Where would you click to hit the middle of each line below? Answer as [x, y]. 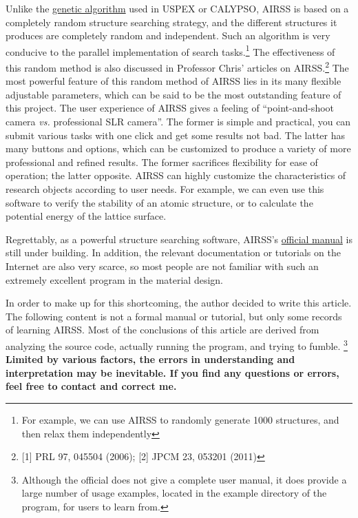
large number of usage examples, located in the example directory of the [174, 493]
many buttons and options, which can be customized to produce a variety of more [178, 148]
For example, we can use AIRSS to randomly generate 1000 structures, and [180, 419]
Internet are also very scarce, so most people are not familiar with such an [162, 266]
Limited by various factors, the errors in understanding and [150, 359]
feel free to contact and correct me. [91, 386]
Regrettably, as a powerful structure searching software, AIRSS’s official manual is [179, 239]
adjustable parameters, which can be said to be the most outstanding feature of [173, 94]
